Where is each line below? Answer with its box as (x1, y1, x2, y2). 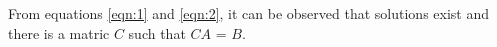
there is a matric (8, 22, 110, 43)
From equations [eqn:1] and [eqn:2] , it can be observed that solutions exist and (8, 3, 490, 23)
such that (128, 22, 186, 43)
